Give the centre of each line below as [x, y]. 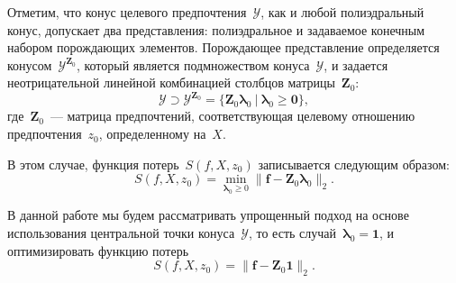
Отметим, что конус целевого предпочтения [127, 12]
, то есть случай [292, 233]
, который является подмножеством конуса [193, 64]
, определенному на [152, 134]
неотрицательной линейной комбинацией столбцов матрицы [171, 82]
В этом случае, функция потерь [93, 164]
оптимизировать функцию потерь [98, 250]
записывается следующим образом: [354, 164]
